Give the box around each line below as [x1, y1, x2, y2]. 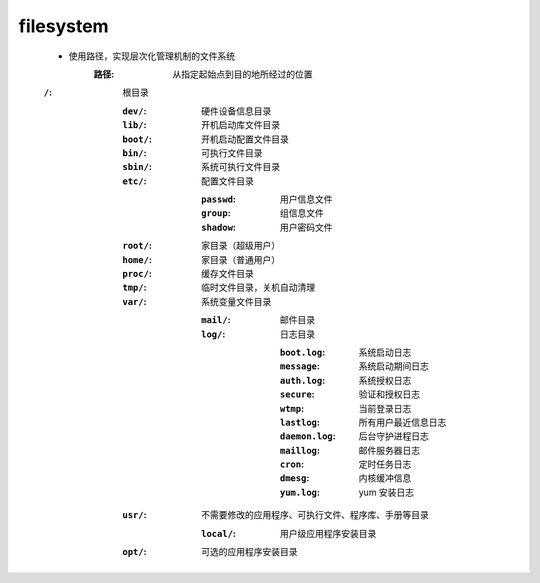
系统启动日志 [358, 346, 412, 358]
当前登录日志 [358, 402, 412, 414]
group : [201, 207, 231, 219]
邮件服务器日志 [358, 444, 420, 456]
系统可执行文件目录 [201, 161, 280, 173]
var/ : [122, 295, 147, 307]
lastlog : [280, 416, 320, 428]
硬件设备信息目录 [201, 105, 272, 117]
